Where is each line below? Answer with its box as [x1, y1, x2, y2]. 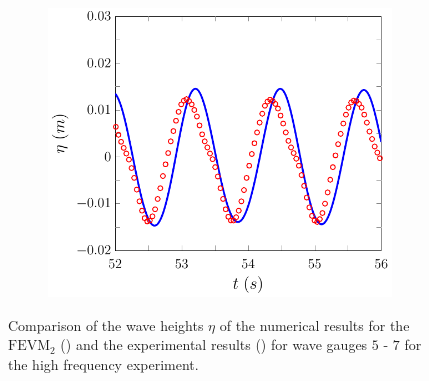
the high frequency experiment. [8, 353, 199, 374]
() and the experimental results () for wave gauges [60, 334, 368, 355]
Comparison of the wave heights [8, 314, 204, 335]
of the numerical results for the [219, 314, 410, 335]
